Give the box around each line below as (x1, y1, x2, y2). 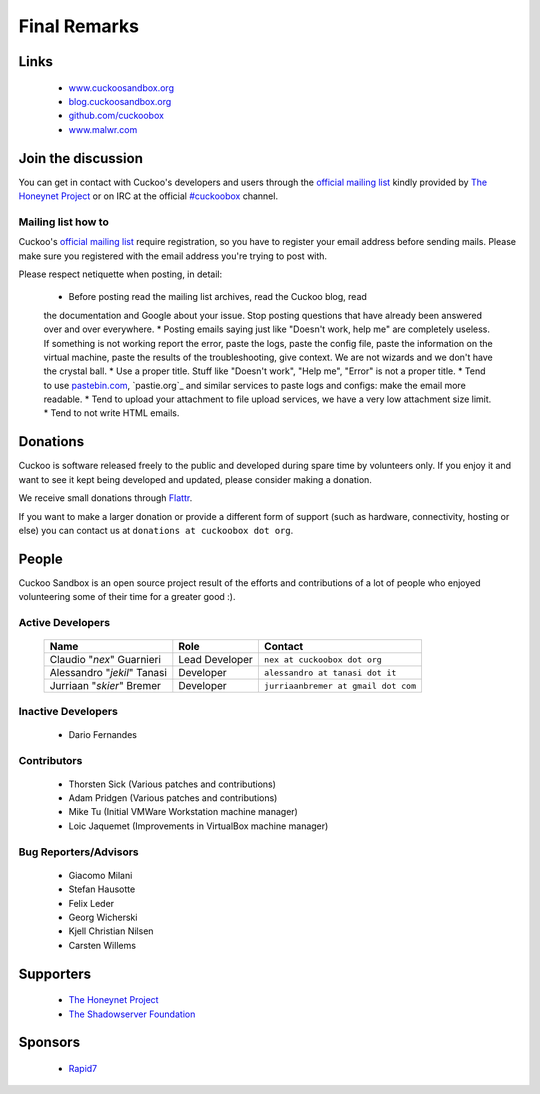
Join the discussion (18, 150, 144, 167)
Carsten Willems (68, 939, 137, 951)
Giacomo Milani (68, 869, 133, 881)
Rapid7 (68, 1062, 98, 1074)
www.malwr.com (68, 123, 138, 135)
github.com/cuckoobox (68, 110, 165, 122)
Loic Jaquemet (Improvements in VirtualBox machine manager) (68, 820, 329, 832)
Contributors (18, 753, 83, 767)
